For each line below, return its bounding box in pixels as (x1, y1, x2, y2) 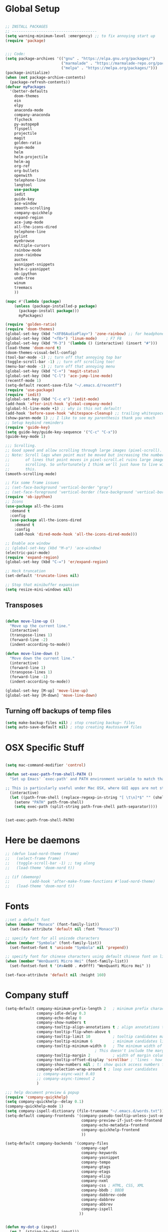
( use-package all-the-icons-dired (9, 518, 81, 523)
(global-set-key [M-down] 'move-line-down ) (5, 693, 97, 698)
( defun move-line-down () (5, 651, 59, 656)
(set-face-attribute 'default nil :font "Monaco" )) (9, 926, 120, 931)
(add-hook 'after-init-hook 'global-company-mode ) (5, 402, 113, 407)
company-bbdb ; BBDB (81, 1188, 124, 1193)
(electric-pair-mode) (5, 550, 50, 555)
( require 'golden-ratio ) (5, 322, 57, 327)
